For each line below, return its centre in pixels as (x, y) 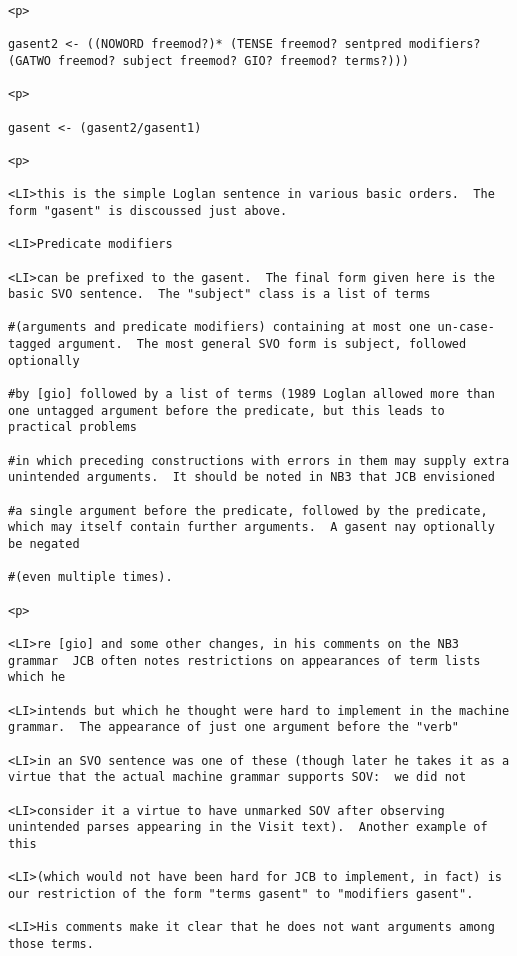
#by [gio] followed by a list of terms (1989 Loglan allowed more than (251, 394)
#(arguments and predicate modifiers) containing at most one (219, 327)
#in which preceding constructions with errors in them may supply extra (259, 460)
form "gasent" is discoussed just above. (148, 210)
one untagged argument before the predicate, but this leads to (226, 410)
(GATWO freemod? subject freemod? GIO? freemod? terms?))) (208, 60)
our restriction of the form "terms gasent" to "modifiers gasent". (241, 893)
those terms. (51, 943)
